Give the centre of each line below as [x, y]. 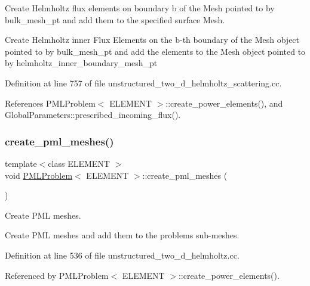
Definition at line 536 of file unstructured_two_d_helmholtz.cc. [122, 255]
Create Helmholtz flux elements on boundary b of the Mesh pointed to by [140, 8]
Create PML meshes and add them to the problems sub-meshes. [122, 235]
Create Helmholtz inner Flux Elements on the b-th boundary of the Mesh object [152, 40]
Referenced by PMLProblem [57, 275]
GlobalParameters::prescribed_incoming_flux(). [93, 115]
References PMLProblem [50, 103]
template [21, 163]
